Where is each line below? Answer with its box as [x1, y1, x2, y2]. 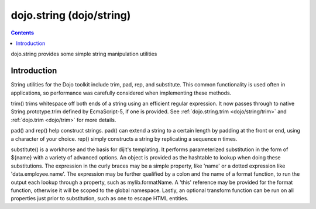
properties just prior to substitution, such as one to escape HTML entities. [11, 195, 188, 202]
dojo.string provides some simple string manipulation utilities [11, 50, 157, 58]
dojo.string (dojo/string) [11, 9, 131, 22]
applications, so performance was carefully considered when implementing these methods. [11, 89, 232, 96]
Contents [11, 29, 35, 36]
